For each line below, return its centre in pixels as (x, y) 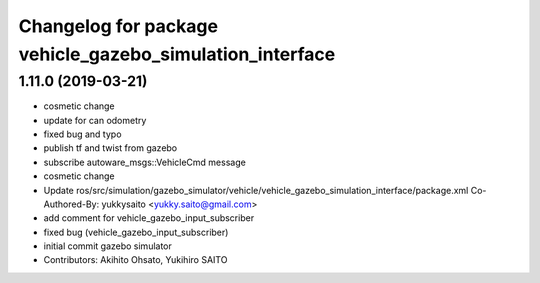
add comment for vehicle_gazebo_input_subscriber (149, 218)
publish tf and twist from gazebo (110, 148)
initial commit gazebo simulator (107, 246)
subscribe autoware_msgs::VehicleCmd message (145, 162)
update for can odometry (95, 120)
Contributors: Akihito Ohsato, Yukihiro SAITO (135, 260)
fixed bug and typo (82, 134)
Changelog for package (118, 26)
